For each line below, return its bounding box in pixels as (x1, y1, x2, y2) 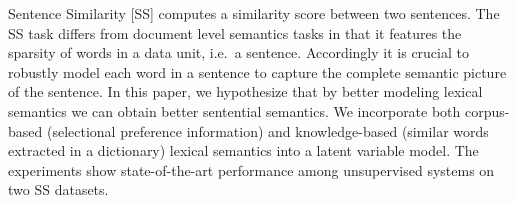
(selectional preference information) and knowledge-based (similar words (46, 120, 489, 141)
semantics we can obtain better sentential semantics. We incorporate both (8, 100, 461, 121)
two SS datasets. (8, 179, 109, 200)
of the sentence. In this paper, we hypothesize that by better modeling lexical (8, 81, 483, 102)
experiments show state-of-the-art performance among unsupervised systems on (8, 159, 495, 180)
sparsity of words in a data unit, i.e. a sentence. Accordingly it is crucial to (8, 42, 469, 63)
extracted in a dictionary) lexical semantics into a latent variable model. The (8, 140, 479, 161)
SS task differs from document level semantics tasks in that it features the (8, 22, 462, 43)
